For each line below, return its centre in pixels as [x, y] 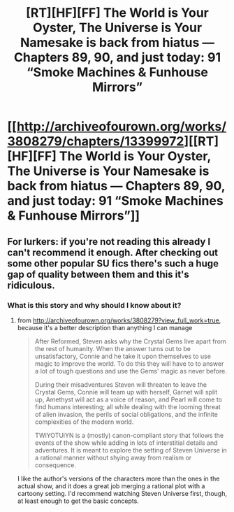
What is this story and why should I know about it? [94, 305]
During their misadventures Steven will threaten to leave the [121, 384]
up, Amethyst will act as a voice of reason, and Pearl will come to [128, 399]
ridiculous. [31, 285]
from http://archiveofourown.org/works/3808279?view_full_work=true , [119, 320]
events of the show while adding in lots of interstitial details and [126, 443]
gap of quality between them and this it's [98, 274]
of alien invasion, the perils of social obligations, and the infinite [126, 414]
